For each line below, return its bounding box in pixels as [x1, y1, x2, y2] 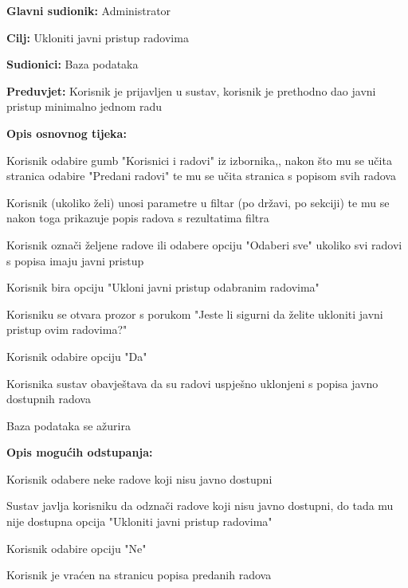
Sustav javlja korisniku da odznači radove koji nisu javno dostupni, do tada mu [6, 497, 394, 514]
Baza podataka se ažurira [6, 417, 131, 433]
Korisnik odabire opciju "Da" [6, 347, 147, 364]
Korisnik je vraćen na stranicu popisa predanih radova [6, 566, 272, 583]
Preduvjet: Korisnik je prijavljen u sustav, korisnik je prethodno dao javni [6, 82, 376, 99]
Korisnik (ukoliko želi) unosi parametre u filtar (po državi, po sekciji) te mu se [6, 194, 390, 210]
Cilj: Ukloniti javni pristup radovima [6, 29, 189, 45]
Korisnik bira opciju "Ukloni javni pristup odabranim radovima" [6, 279, 320, 296]
